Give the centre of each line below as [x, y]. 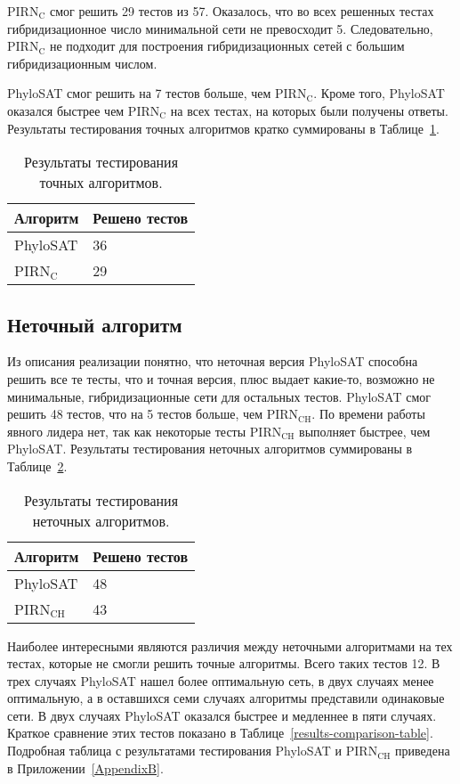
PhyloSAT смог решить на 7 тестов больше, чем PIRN [157, 93]
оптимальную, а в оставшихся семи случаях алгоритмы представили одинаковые [226, 698]
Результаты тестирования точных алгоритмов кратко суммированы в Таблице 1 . [223, 128]
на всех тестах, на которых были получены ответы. [309, 110]
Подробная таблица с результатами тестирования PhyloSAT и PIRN [193, 751]
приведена [423, 751]
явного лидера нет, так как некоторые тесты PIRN [145, 431]
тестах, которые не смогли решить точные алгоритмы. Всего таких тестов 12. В [224, 663]
